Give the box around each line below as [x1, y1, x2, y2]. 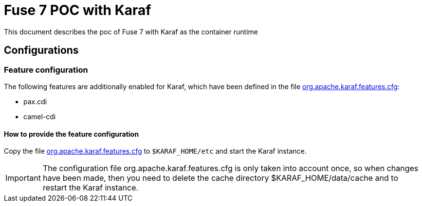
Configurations [4, 44, 79, 57]
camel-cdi [23, 112, 56, 121]
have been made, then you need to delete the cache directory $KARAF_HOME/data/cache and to [42, 173, 398, 183]
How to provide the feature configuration [4, 129, 139, 138]
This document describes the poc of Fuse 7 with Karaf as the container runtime [4, 27, 258, 36]
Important [5, 173, 41, 183]
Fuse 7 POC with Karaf [4, 2, 151, 18]
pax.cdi [23, 97, 47, 106]
